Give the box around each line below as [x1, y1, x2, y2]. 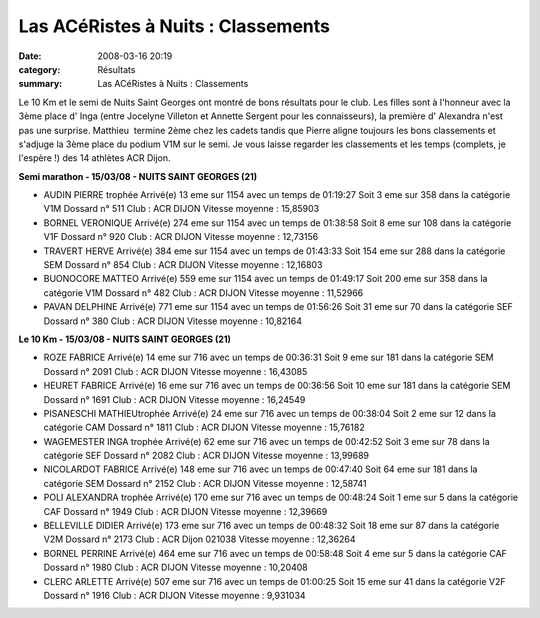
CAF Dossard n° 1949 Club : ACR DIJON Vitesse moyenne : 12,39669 [43, 505, 328, 517]
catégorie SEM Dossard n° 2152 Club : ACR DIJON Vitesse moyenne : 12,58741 [43, 477, 367, 489]
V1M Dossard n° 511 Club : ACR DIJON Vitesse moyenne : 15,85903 [43, 203, 320, 215]
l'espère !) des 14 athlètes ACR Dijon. [18, 152, 171, 164]
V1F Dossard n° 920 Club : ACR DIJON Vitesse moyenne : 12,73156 [43, 231, 319, 243]
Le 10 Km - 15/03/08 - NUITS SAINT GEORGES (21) [18, 333, 232, 345]
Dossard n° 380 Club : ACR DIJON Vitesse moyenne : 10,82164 [43, 315, 302, 327]
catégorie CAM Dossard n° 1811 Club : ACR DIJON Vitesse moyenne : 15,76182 [43, 421, 365, 434]
